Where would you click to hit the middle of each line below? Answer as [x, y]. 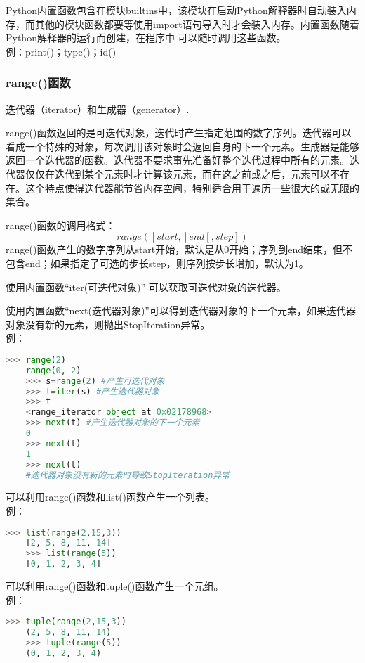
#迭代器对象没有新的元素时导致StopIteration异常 [128, 475]
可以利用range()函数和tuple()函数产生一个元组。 [115, 586]
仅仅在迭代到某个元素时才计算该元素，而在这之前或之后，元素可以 [177, 173]
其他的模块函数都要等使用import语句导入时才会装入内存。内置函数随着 [197, 24]
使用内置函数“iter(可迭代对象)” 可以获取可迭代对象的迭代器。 [146, 287]
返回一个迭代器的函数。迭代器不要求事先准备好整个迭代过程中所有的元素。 [178, 160]
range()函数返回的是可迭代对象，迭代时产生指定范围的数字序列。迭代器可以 [179, 133]
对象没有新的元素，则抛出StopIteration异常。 [108, 324]
